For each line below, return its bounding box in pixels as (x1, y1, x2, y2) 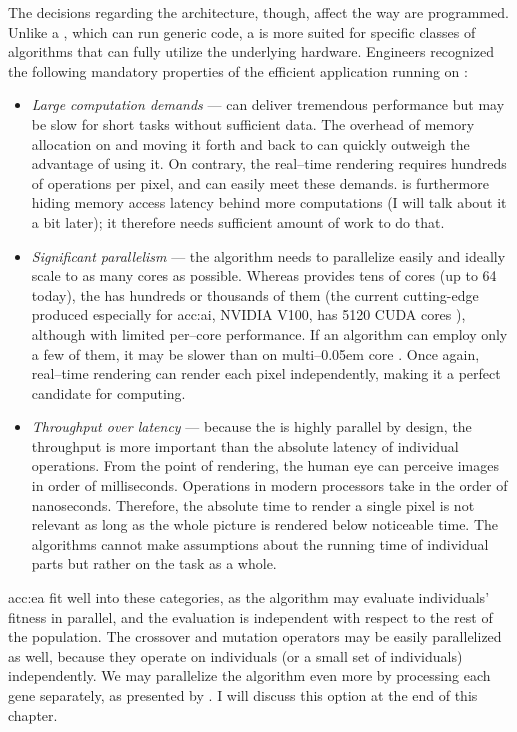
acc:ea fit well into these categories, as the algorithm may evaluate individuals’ (8, 587, 490, 608)
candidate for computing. (31, 382, 186, 403)
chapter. (8, 704, 58, 725)
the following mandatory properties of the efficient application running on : (8, 60, 468, 81)
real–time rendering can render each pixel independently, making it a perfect (31, 363, 501, 384)
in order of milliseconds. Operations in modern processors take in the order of (31, 475, 508, 496)
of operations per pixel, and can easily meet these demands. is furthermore (31, 172, 489, 193)
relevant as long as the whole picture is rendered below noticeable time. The (31, 514, 499, 535)
